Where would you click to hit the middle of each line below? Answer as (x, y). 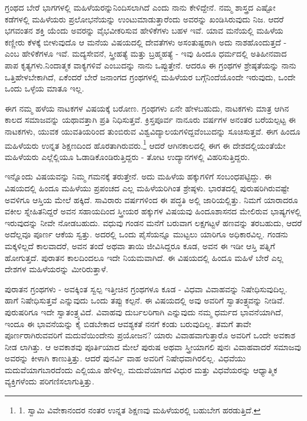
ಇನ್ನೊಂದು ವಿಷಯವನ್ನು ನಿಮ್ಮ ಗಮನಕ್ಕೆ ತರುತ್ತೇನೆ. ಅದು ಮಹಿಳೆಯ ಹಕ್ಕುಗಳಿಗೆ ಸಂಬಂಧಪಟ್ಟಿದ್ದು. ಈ (138, 176)
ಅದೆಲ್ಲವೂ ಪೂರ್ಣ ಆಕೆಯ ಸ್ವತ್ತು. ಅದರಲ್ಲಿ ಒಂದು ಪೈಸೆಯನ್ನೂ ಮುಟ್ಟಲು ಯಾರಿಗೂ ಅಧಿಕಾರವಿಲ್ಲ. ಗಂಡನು (146, 234)
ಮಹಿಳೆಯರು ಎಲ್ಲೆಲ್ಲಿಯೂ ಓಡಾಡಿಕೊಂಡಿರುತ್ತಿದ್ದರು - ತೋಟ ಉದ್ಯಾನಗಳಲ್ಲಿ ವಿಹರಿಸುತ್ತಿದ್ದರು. (128, 156)
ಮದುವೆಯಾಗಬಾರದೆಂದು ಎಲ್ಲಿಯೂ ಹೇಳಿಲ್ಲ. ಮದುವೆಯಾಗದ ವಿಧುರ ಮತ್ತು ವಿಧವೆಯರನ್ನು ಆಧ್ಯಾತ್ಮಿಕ (141, 369)
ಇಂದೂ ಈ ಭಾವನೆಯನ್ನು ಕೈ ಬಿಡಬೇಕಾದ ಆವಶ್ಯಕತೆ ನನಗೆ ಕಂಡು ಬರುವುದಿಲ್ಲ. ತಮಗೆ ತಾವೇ (128, 323)
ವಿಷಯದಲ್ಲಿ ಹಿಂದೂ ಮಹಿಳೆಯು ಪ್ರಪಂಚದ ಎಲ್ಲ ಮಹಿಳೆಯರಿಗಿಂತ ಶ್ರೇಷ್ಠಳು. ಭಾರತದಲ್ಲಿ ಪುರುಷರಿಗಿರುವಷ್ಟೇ (147, 187)
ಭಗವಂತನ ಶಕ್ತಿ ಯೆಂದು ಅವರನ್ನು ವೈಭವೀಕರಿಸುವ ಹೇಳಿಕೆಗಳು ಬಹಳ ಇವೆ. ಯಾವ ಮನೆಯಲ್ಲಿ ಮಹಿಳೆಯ (144, 30)
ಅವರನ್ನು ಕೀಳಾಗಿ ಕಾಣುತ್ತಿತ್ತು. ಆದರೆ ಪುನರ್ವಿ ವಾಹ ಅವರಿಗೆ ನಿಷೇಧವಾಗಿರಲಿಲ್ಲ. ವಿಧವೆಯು (125, 358)
